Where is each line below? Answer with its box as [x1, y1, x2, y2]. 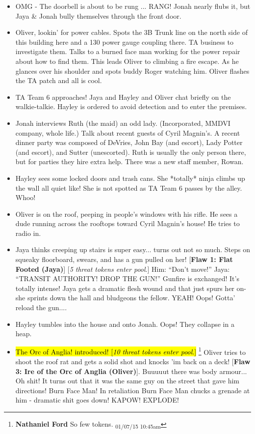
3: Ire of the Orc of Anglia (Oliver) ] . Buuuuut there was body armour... [15, 366, 247, 376]
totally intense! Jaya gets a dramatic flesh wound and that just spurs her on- [15, 283, 246, 293]
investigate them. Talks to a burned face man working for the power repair [15, 46, 240, 57]
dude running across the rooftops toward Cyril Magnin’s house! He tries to [15, 218, 240, 229]
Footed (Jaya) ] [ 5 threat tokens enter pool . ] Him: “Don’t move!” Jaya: [15, 263, 230, 274]
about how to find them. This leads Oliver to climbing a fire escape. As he [15, 56, 239, 66]
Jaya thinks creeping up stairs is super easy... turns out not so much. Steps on [15, 244, 251, 255]
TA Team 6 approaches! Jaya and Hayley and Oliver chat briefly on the [15, 91, 231, 102]
